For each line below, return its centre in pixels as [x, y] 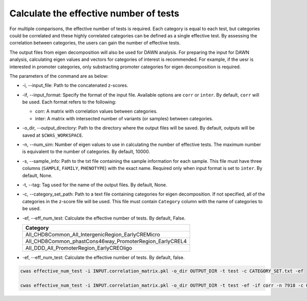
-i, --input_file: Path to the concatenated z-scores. [75, 85]
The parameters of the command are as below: [59, 76]
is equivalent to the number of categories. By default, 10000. [86, 152]
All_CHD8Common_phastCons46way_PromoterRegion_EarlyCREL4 [106, 241]
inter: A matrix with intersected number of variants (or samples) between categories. [124, 118]
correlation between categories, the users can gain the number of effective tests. [95, 43]
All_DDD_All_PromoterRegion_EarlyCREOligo [79, 248]
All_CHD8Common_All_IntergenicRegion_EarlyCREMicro [93, 234]
